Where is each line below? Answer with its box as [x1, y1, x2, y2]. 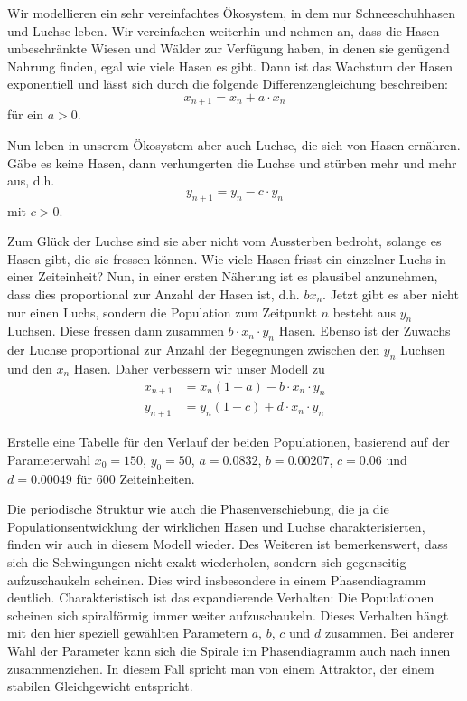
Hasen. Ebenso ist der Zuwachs [278, 321, 451, 340]
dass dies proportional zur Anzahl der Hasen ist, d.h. [7, 284, 300, 303]
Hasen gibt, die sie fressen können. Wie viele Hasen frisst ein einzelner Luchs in [7, 249, 446, 268]
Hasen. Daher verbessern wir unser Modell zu [73, 358, 325, 377]
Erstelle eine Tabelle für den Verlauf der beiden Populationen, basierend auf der [7, 432, 450, 451]
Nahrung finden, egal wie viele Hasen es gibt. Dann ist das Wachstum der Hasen [7, 56, 453, 75]
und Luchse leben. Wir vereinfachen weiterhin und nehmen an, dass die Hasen [7, 21, 440, 40]
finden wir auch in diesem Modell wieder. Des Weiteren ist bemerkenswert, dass [7, 535, 448, 554]
